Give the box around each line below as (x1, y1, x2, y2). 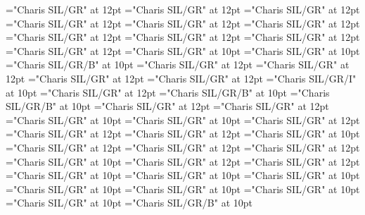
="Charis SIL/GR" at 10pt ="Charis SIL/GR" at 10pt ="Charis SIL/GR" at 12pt (6, 112, 360, 127)
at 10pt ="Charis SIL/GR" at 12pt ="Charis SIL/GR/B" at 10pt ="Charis (6, 85, 330, 99)
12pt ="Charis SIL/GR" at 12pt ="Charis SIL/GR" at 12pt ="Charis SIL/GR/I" (6, 70, 357, 85)
